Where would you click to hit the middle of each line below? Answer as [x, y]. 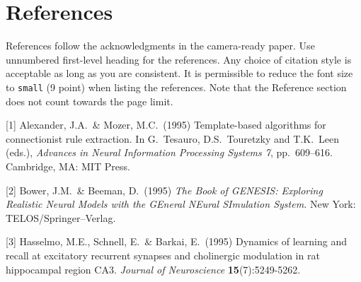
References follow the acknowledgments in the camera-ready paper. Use [160, 46]
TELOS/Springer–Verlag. [61, 217]
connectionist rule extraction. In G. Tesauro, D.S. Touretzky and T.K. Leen [173, 138]
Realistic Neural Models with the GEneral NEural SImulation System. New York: [181, 204]
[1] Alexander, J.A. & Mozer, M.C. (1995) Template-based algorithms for [166, 125]
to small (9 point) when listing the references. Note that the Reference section [176, 87]
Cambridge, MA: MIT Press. [68, 166]
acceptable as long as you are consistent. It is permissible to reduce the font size [179, 73]
